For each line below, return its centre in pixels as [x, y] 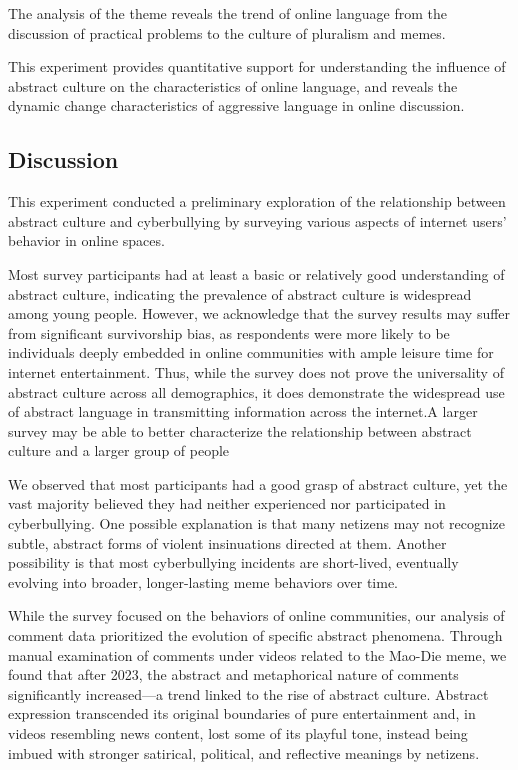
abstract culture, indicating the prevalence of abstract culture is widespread [240, 293]
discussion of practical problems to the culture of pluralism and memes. [227, 32]
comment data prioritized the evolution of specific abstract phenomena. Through [255, 635]
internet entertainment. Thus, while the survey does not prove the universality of [256, 371]
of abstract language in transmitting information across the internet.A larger [243, 411]
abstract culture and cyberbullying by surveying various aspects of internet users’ [257, 220]
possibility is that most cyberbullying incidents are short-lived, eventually [233, 562]
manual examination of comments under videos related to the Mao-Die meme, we [257, 654]
